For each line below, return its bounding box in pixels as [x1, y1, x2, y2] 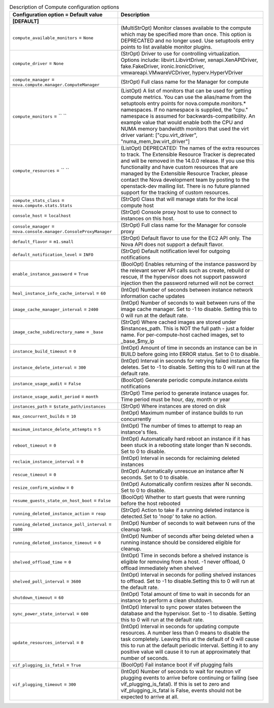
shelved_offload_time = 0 [12, 558, 71, 565]
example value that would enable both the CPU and [120, 119, 244, 126]
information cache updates [120, 293, 185, 300]
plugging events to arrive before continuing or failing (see [120, 675, 258, 682]
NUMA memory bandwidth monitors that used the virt [120, 125, 249, 132]
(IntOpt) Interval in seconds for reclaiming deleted [120, 454, 240, 462]
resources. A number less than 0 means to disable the [120, 629, 250, 636]
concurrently [120, 416, 152, 423]
